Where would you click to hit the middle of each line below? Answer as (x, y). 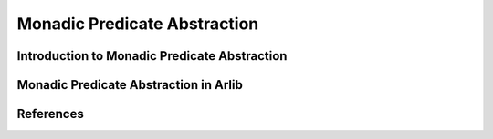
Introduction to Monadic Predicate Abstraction (152, 56)
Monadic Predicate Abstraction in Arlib (130, 85)
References (50, 114)
